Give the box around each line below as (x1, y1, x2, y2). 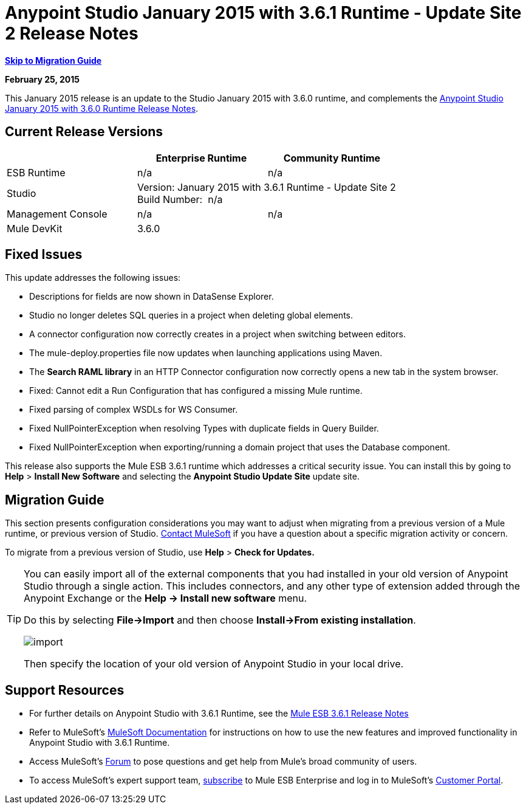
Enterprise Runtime (155, 151, 247, 164)
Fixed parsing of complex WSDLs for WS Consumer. (29, 404, 238, 415)
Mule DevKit (7, 222, 63, 235)
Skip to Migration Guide (5, 55, 102, 66)
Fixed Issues (5, 247, 83, 263)
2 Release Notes (5, 23, 138, 44)
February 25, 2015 (5, 74, 80, 84)
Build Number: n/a (137, 193, 223, 205)
